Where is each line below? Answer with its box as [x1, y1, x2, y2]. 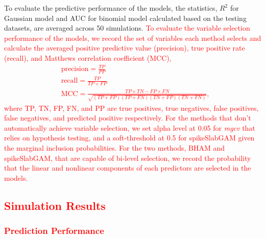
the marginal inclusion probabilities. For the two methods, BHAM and [4, 142, 225, 153]
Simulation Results [4, 197, 106, 213]
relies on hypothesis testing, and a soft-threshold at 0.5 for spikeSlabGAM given [4, 132, 255, 143]
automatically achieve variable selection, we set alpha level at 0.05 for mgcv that [4, 122, 255, 133]
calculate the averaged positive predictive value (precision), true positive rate [4, 42, 245, 53]
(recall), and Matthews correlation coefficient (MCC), [4, 52, 172, 63]
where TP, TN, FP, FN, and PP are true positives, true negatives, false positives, [4, 102, 259, 113]
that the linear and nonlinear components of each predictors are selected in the [4, 162, 251, 173]
